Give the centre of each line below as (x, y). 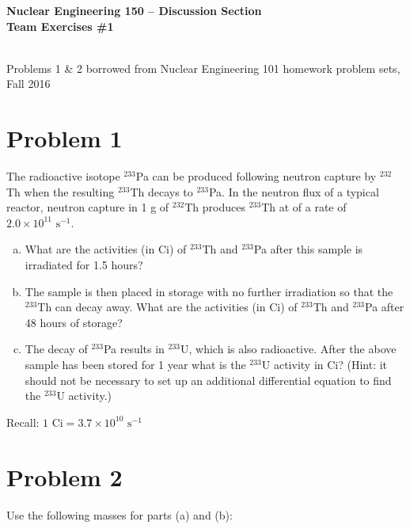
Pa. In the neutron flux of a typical (294, 191)
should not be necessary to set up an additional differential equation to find (208, 380)
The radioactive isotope (63, 176)
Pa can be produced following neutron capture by (256, 176)
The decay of (56, 349)
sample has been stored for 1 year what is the (135, 365)
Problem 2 (65, 476)
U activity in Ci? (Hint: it (325, 365)
